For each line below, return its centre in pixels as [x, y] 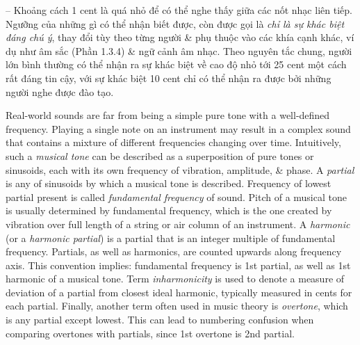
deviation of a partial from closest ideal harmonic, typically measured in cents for [179, 292]
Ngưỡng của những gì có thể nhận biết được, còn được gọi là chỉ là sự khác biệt [175, 23]
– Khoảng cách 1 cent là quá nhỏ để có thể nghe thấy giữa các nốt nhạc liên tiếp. [179, 10]
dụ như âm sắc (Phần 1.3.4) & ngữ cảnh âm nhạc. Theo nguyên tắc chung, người [179, 50]
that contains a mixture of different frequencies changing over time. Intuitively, [173, 142]
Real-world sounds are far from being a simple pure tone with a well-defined [168, 115]
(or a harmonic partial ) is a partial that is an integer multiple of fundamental [171, 238]
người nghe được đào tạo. [60, 91]
